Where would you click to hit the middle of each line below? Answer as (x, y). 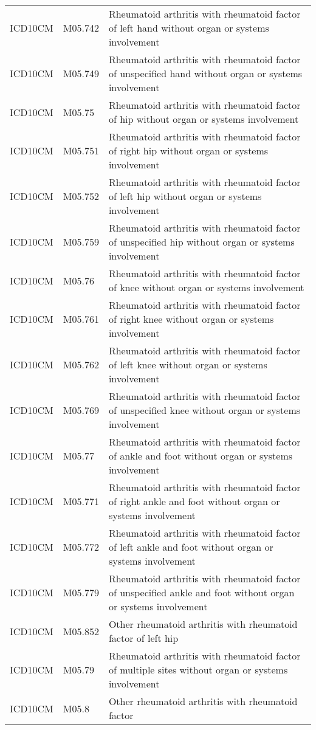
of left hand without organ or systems (189, 28)
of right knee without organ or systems (191, 319)
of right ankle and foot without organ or (194, 501)
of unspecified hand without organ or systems (205, 73)
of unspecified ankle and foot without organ (201, 592)
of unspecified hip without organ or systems (201, 242)
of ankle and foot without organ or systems (201, 456)
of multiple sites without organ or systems (198, 670)
